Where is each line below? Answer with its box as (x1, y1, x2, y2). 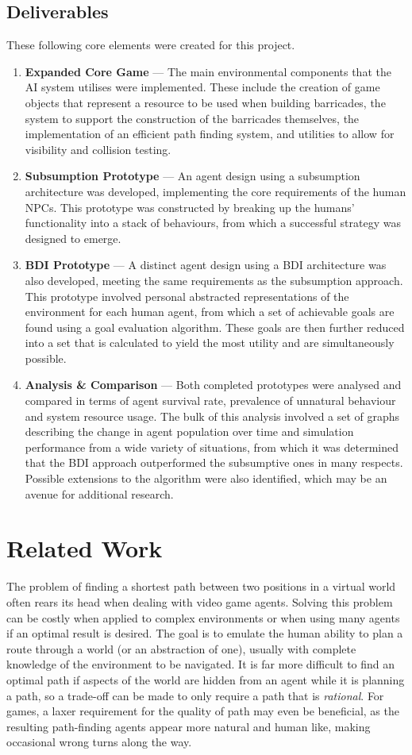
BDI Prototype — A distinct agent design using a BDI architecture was (25, 256, 387, 273)
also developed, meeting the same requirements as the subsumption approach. (25, 272, 403, 288)
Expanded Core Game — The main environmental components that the (25, 63, 391, 79)
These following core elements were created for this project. (6, 37, 295, 53)
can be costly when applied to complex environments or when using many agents (6, 609, 400, 626)
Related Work (6, 532, 163, 564)
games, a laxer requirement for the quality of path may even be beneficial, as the (6, 703, 399, 719)
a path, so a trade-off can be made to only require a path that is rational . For (6, 687, 384, 703)
